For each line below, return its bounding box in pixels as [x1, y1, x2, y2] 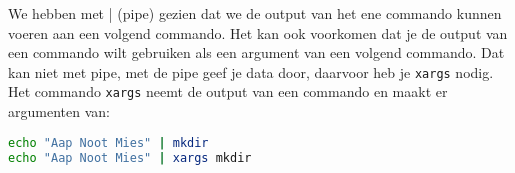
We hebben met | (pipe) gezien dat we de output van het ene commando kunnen [8, 3, 502, 23]
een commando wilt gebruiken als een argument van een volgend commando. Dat [8, 42, 505, 63]
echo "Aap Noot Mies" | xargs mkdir [8, 150, 252, 165]
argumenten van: [8, 101, 110, 122]
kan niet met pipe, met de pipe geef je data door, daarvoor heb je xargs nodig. [8, 61, 494, 82]
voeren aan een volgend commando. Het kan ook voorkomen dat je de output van [8, 22, 508, 43]
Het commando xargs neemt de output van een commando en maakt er [8, 81, 448, 102]
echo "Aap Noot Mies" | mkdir [8, 135, 209, 150]
